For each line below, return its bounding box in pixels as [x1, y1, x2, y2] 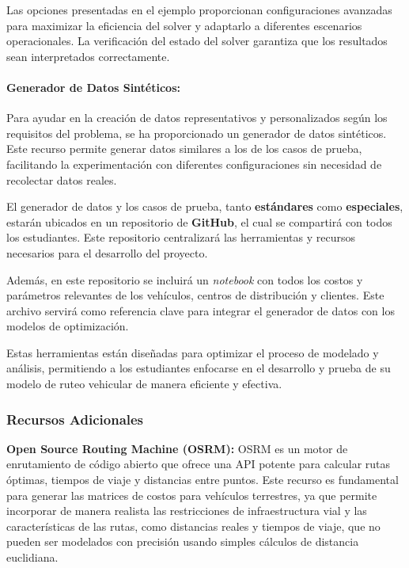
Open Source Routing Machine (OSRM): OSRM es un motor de [6, 440, 348, 456]
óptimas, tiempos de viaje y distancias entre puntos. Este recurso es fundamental [6, 471, 399, 488]
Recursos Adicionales [6, 409, 144, 429]
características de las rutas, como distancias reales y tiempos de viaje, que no [6, 517, 381, 534]
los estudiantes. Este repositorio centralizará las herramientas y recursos [6, 229, 355, 246]
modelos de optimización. [6, 318, 129, 334]
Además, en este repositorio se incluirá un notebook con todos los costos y [6, 271, 363, 288]
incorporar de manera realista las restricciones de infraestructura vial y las [6, 502, 367, 519]
